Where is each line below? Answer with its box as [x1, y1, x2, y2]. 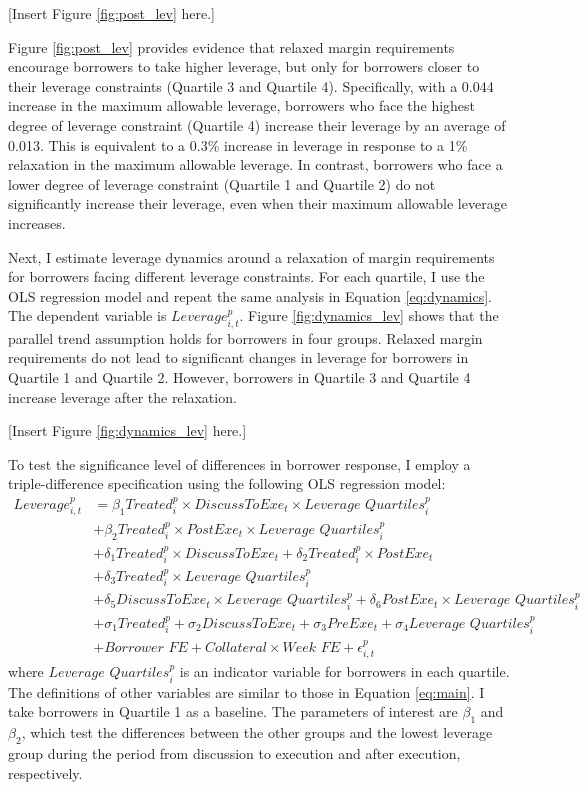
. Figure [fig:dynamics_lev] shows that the [239, 305, 499, 326]
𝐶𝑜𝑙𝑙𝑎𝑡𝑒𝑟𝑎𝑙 [204, 640, 267, 655]
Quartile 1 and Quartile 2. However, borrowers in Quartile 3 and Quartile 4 [8, 366, 471, 387]
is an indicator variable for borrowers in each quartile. [179, 660, 510, 681]
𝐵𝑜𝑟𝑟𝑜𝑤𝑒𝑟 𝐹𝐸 [104, 640, 188, 655]
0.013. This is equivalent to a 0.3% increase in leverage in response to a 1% [8, 134, 468, 155]
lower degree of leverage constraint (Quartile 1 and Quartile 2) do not [8, 173, 436, 194]
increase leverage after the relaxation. [8, 386, 237, 407]
